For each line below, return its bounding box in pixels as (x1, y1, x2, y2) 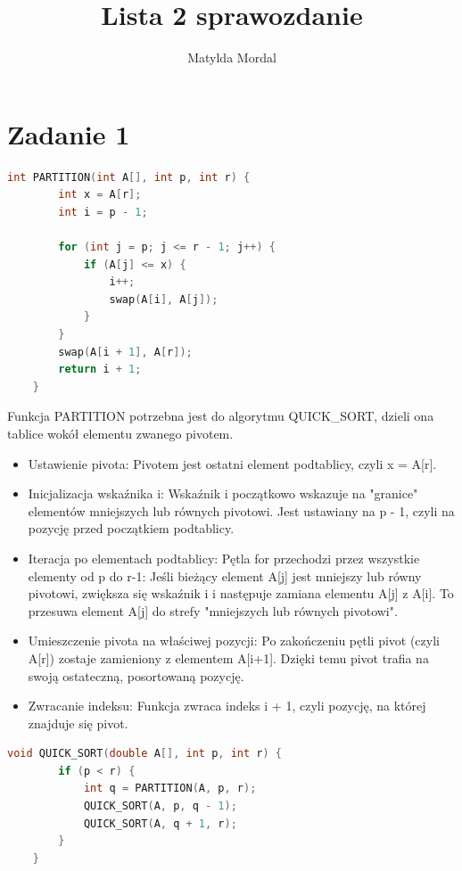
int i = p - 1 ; (58, 205, 148, 218)
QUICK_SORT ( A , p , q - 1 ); (83, 800, 237, 813)
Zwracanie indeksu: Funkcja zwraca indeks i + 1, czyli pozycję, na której (28, 696, 426, 715)
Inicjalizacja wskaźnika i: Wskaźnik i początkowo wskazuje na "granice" (28, 484, 418, 503)
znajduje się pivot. (28, 713, 128, 732)
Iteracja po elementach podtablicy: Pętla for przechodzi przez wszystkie (28, 548, 420, 567)
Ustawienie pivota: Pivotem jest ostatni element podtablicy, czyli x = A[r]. (28, 454, 437, 472)
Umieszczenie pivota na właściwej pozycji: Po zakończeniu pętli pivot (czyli (28, 631, 440, 650)
